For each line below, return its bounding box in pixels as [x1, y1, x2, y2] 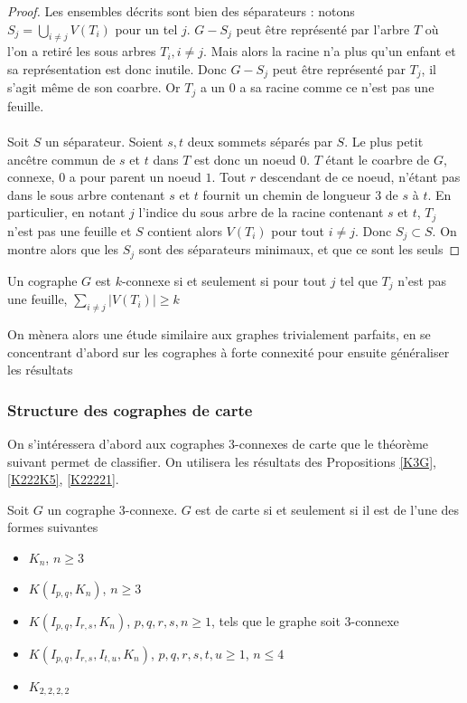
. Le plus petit [344, 132, 424, 151]
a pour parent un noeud [69, 167, 201, 186]
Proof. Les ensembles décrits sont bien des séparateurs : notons [7, 2, 355, 20]
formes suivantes [7, 518, 98, 537]
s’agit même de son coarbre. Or [7, 78, 181, 97]
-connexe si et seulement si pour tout [121, 271, 327, 290]
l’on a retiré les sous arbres [7, 42, 156, 61]
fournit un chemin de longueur [202, 185, 371, 204]
